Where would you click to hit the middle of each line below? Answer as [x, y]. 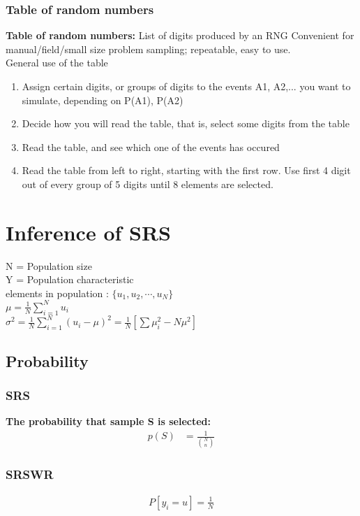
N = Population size [49, 265]
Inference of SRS [88, 232]
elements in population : [57, 293]
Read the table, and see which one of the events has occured [151, 146]
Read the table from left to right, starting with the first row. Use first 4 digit [186, 170]
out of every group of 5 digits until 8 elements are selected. [148, 184]
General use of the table [57, 63]
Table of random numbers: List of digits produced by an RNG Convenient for [180, 35]
